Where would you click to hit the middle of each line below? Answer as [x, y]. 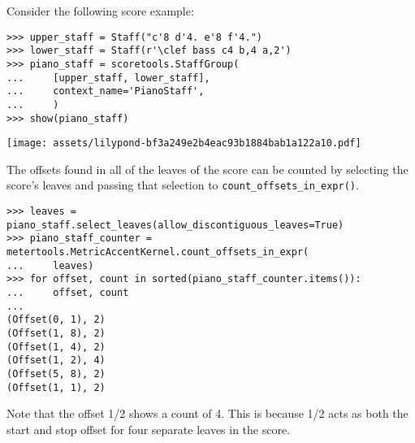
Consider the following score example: [100, 11]
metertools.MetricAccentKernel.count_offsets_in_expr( [158, 252]
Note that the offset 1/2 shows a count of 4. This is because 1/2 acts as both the [207, 413]
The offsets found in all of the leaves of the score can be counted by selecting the [207, 169]
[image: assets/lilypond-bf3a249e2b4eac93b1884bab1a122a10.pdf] [184, 143]
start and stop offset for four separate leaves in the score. [149, 429]
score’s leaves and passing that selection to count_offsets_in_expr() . [183, 185]
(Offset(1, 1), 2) [56, 387]
